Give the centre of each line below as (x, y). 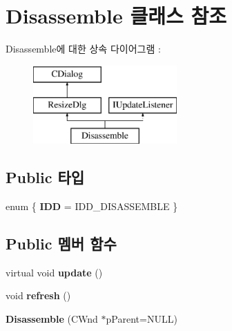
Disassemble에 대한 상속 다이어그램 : (83, 49)
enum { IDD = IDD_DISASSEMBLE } (92, 206)
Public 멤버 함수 (61, 243)
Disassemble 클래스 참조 (116, 16)
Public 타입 (45, 177)
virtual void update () (54, 272)
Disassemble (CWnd (52, 318)
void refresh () (38, 295)
